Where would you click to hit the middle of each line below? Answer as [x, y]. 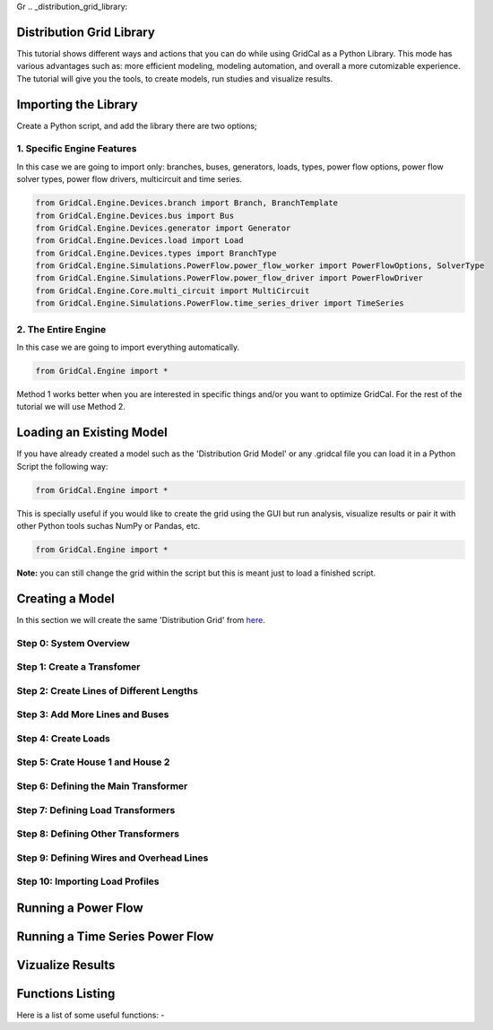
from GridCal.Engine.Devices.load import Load [139, 241]
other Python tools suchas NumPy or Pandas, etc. [108, 525]
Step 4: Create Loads [64, 738]
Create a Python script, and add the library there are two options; [137, 126]
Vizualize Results [66, 965]
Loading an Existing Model [92, 433]
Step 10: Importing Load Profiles [88, 881]
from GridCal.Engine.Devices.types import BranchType [156, 253]
